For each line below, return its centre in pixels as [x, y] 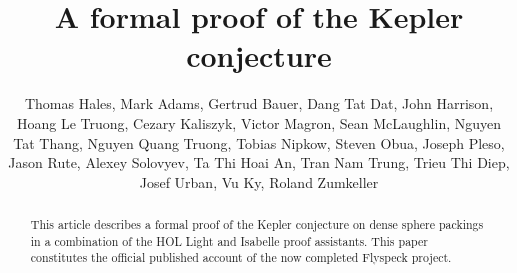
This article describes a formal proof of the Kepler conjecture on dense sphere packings [257, 224]
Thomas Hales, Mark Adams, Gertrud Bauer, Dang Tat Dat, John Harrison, [259, 103]
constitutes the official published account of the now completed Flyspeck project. [241, 257]
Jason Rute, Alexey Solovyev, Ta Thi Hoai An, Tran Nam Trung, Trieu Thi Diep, [259, 162]
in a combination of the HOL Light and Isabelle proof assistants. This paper [229, 240]
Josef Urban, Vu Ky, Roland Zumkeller [259, 181]
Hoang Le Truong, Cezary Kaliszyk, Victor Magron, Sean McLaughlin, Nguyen [259, 122]
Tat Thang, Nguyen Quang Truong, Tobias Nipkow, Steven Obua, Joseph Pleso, [259, 142]
